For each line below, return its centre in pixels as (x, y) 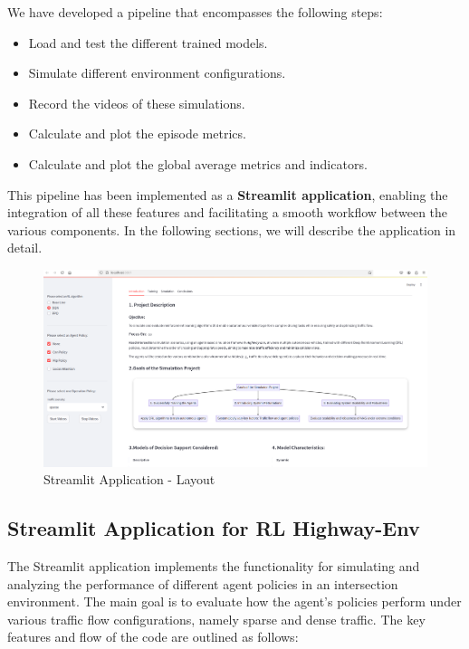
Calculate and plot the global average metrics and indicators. (198, 163)
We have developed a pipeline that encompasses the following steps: (195, 12)
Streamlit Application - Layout (129, 479)
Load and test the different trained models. (148, 42)
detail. (25, 248)
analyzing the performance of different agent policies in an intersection (203, 583)
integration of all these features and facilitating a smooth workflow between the (228, 212)
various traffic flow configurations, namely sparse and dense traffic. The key (216, 619)
